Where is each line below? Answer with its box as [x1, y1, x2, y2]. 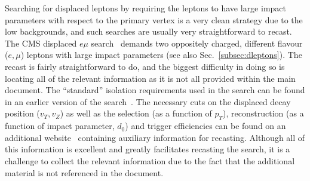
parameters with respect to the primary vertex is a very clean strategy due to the [5, 13, 303, 26]
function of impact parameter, [5, 119, 115, 132]
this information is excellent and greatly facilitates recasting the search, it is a [5, 143, 290, 155]
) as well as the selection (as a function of [60, 107, 212, 119]
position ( [5, 107, 40, 119]
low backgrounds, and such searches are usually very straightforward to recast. [5, 25, 292, 38]
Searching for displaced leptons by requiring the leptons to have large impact [5, 2, 287, 14]
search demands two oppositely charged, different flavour [91, 36, 303, 49]
